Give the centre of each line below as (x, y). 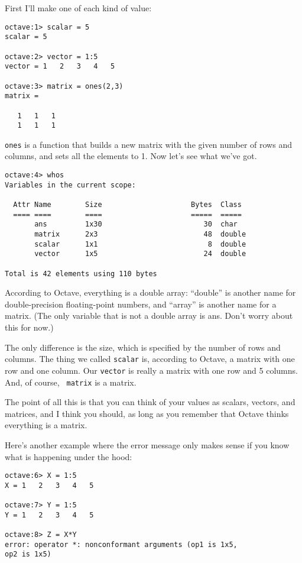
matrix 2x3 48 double (140, 234)
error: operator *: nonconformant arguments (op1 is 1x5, (121, 544)
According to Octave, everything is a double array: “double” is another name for (150, 292)
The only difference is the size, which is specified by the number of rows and (143, 347)
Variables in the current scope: (70, 185)
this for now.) (29, 327)
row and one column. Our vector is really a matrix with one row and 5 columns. (151, 370)
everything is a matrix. (46, 425)
